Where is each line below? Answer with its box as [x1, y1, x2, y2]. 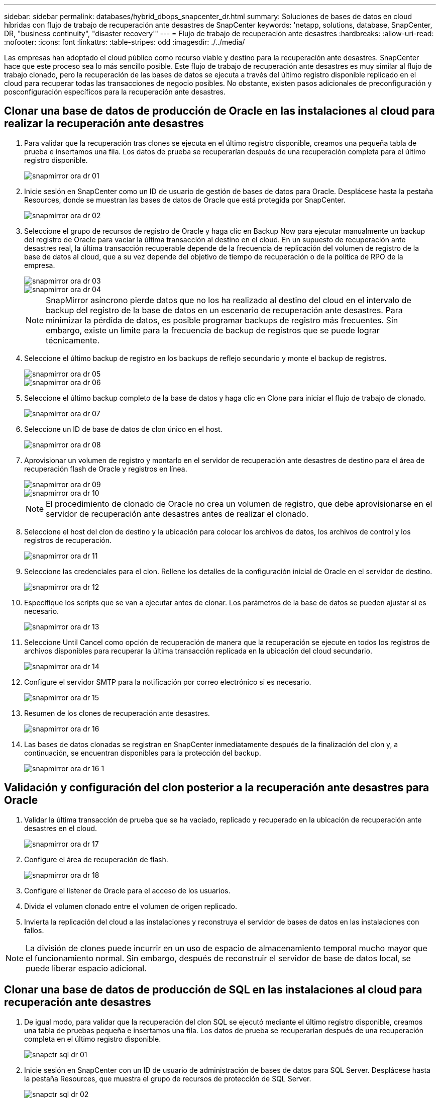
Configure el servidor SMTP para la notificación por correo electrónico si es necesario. [24, 677, 311, 686]
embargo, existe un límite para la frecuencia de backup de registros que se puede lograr [46, 325, 380, 335]
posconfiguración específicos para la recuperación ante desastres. [4, 87, 226, 96]
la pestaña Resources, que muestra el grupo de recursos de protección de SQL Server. [24, 1074, 311, 1083]
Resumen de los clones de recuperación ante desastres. [24, 708, 210, 717]
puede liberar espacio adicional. [26, 963, 147, 973]
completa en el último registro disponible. [24, 1034, 161, 1043]
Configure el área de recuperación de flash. [24, 855, 168, 864]
